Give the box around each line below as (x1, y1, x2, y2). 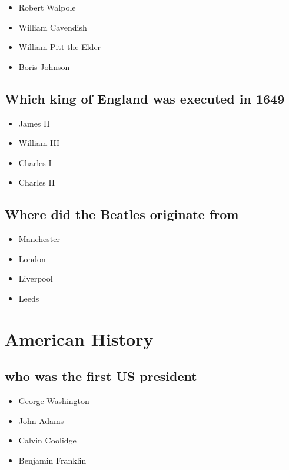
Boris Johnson (18, 60, 70, 72)
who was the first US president (5, 367, 197, 385)
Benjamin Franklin (18, 454, 87, 466)
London (18, 252, 46, 264)
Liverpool (18, 272, 53, 284)
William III (18, 137, 60, 149)
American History (5, 326, 154, 350)
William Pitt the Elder (18, 41, 101, 53)
